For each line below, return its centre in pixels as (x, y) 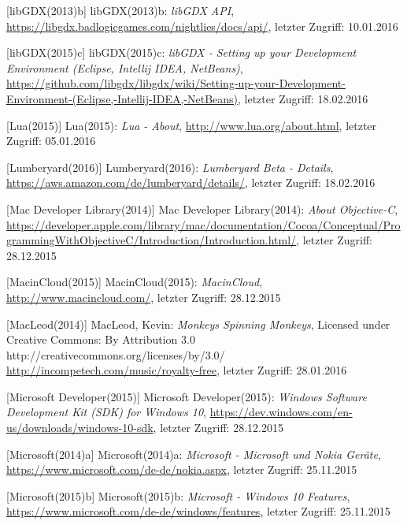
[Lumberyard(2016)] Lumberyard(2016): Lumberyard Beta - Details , (170, 167)
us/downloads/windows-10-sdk (80, 428)
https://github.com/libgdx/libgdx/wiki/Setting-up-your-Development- (176, 83)
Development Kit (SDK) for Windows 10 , (106, 412)
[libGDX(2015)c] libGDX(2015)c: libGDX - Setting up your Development (181, 52)
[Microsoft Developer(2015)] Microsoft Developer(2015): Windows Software (187, 396)
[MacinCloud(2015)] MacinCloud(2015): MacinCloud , (135, 282)
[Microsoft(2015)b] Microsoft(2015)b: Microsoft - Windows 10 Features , (178, 495)
